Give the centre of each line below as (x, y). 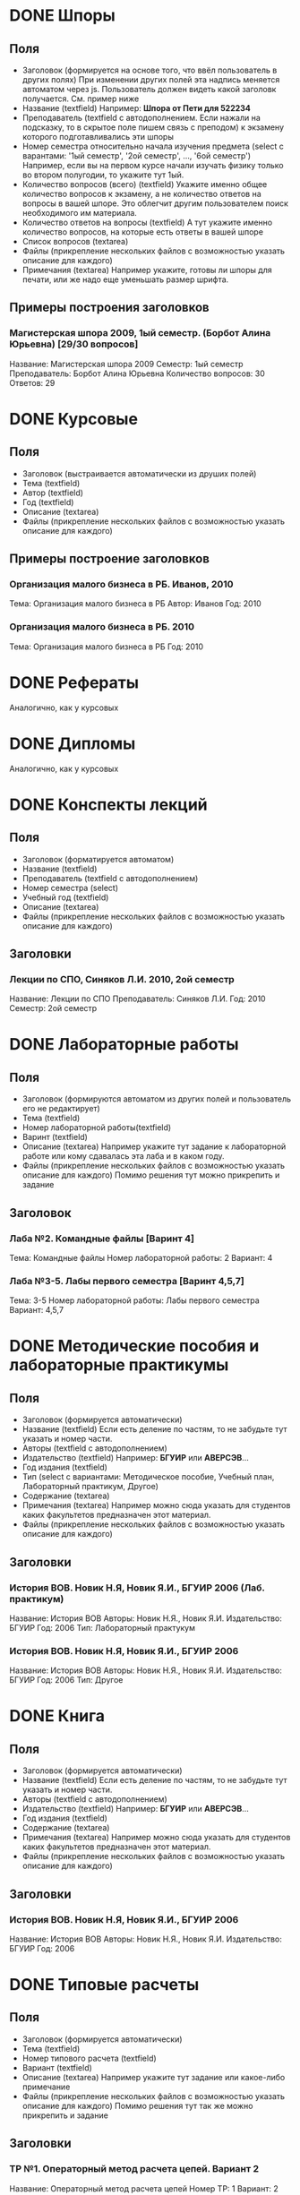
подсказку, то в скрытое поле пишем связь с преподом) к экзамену (153, 127)
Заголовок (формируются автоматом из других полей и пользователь (157, 1099)
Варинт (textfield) (55, 1137)
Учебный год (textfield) (65, 897)
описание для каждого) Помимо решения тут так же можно (137, 2105)
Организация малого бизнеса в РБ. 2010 (102, 627)
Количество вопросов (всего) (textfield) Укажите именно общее (145, 184)
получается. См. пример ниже (81, 99)
